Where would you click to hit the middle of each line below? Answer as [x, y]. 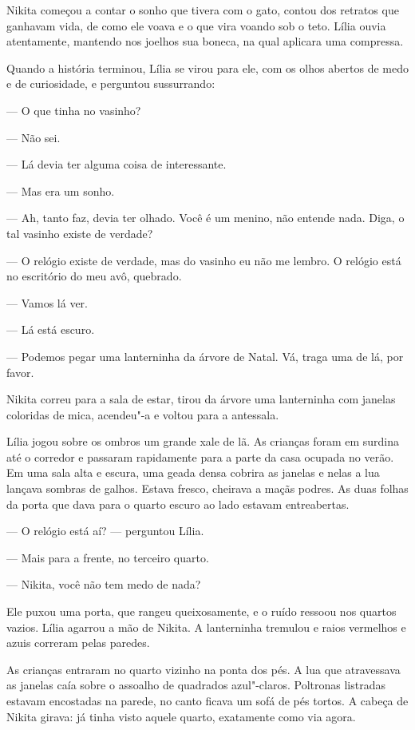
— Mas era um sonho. [61, 190]
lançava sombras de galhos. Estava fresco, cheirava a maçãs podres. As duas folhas [207, 488]
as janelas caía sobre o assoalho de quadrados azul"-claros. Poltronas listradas [196, 685]
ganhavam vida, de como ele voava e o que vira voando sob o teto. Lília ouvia [196, 25]
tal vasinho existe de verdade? [80, 233]
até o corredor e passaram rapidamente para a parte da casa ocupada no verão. [200, 456]
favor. [20, 372]
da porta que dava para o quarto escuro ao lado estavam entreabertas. [178, 504]
